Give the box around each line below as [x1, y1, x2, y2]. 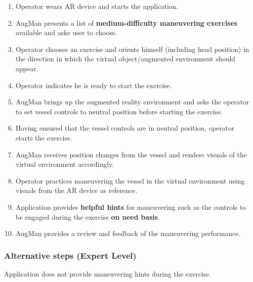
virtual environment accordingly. [15, 159, 114, 169]
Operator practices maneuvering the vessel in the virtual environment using [15, 175, 245, 186]
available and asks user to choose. [15, 27, 118, 38]
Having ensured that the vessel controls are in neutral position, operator [15, 123, 235, 133]
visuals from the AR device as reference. [15, 185, 137, 195]
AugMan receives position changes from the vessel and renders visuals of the [15, 149, 247, 159]
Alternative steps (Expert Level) [4, 249, 137, 261]
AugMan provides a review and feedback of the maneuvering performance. [15, 228, 241, 238]
